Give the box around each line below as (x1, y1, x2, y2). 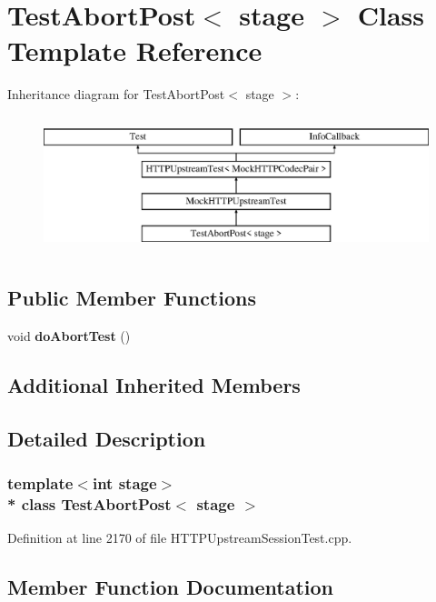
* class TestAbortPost (7, 492, 172, 515)
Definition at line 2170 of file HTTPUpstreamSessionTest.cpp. (7, 528, 352, 547)
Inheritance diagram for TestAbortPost (7, 85, 225, 104)
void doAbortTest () (7, 326, 131, 345)
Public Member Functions (7, 284, 256, 312)
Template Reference (7, 32, 263, 69)
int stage (92, 471, 157, 494)
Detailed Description (7, 424, 206, 452)
